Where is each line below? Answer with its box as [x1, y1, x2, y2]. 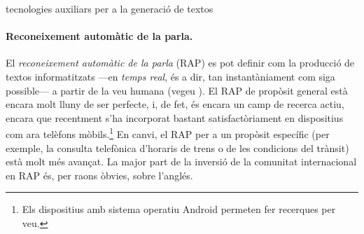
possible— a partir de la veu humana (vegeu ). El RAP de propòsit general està [6, 83, 348, 97]
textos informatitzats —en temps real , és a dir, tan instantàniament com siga [6, 69, 335, 83]
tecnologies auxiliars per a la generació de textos [6, 1, 213, 15]
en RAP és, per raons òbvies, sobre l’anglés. [6, 167, 193, 182]
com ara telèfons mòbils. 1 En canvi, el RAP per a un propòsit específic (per [6, 125, 330, 142]
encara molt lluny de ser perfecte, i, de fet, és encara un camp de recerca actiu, [6, 97, 344, 111]
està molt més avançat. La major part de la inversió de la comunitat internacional [6, 154, 357, 169]
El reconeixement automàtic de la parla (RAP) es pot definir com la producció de [6, 55, 355, 70]
